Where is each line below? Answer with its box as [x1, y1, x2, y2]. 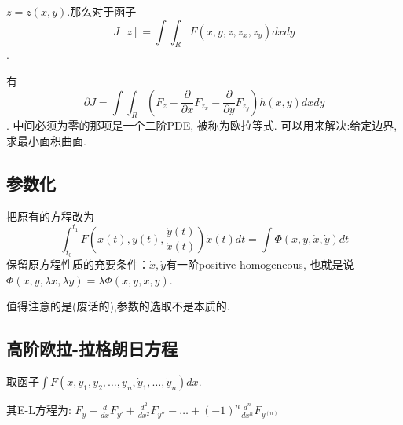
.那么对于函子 [67, 3, 137, 19]
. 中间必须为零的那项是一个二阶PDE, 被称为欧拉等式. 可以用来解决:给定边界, [6, 117, 398, 134]
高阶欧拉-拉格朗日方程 [6, 336, 178, 361]
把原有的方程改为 [6, 207, 94, 224]
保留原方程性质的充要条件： [6, 256, 149, 273]
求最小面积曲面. [6, 132, 86, 148]
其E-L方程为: [6, 401, 71, 418]
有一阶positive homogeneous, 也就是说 [166, 256, 354, 273]
